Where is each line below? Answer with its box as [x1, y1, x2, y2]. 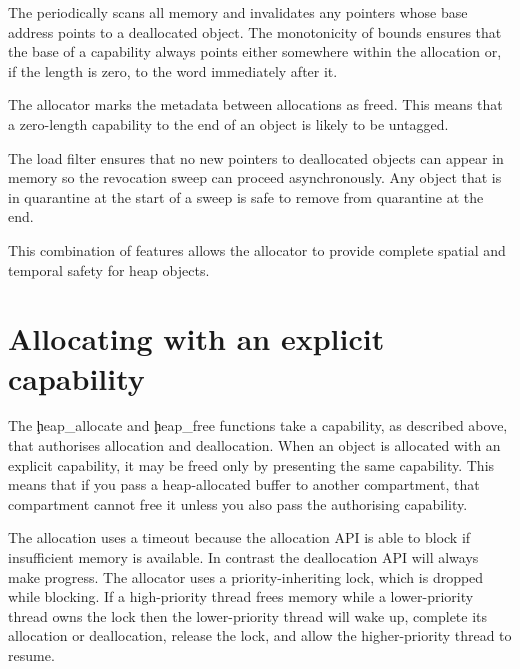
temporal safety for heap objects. [8, 259, 210, 280]
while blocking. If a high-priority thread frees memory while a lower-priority [8, 586, 474, 607]
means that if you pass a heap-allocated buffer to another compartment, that [8, 474, 480, 495]
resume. [8, 644, 55, 665]
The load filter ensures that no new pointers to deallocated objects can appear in [8, 147, 504, 168]
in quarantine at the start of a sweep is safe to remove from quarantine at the [8, 186, 484, 207]
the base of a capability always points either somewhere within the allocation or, [8, 41, 502, 62]
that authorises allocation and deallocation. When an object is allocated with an [8, 435, 501, 456]
